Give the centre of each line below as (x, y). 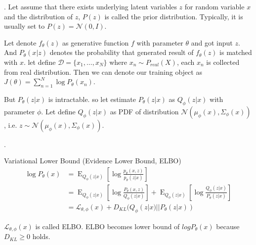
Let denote (20, 42)
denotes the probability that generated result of (122, 52)
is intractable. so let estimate (92, 99)
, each (186, 62)
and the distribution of (38, 16)
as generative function (96, 42)
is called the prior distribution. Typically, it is (174, 16)
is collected (223, 62)
